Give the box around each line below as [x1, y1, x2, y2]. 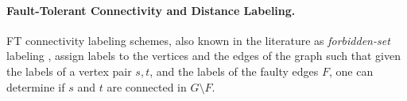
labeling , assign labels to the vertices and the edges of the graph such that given [6, 47, 401, 64]
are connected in [107, 78, 187, 95]
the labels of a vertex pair [6, 62, 132, 79]
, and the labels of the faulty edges [149, 62, 319, 79]
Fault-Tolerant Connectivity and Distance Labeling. [6, 2, 296, 18]
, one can [328, 62, 374, 79]
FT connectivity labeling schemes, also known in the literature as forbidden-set [6, 32, 390, 48]
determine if [6, 78, 65, 95]
